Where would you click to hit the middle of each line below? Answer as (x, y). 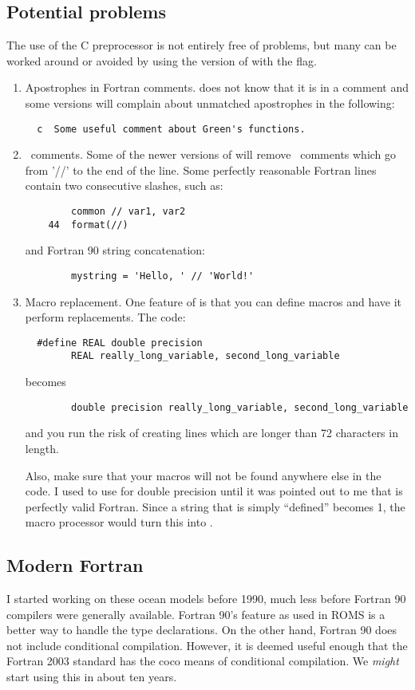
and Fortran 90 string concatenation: (115, 250)
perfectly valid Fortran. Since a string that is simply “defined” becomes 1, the (215, 506)
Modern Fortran (75, 565)
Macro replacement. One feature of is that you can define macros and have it (213, 301)
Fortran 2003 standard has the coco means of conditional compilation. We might (203, 661)
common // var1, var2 (128, 212)
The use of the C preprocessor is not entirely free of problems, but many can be (202, 45)
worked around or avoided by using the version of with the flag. (162, 60)
